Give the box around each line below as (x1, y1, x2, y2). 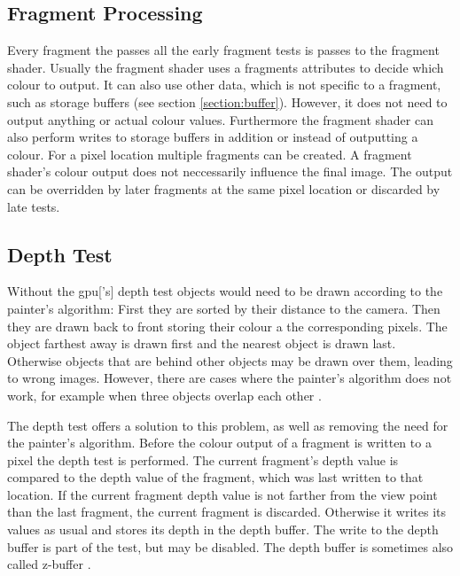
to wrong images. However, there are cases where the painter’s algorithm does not (7, 369, 452, 387)
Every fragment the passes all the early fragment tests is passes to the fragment (7, 41, 440, 59)
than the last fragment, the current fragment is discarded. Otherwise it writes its (7, 502, 446, 521)
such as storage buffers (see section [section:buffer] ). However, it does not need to (7, 92, 448, 111)
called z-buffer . (7, 555, 91, 573)
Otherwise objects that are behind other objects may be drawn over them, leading (7, 351, 453, 370)
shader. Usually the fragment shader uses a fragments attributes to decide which (7, 58, 444, 76)
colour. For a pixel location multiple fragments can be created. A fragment (7, 144, 412, 163)
